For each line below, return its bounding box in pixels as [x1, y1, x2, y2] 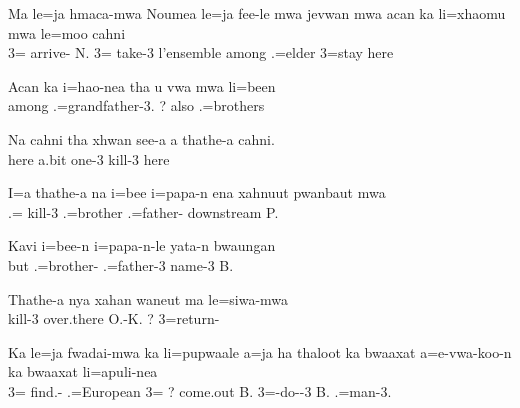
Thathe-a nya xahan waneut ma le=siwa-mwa [8, 288, 289, 309]
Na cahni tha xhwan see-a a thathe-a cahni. [8, 128, 275, 149]
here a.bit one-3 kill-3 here [8, 148, 170, 169]
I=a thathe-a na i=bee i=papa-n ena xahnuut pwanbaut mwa [8, 182, 386, 203]
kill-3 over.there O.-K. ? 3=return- [8, 308, 220, 329]
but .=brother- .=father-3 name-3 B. [8, 254, 234, 275]
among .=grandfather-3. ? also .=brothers [8, 95, 265, 116]
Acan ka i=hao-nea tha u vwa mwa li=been [8, 75, 276, 96]
